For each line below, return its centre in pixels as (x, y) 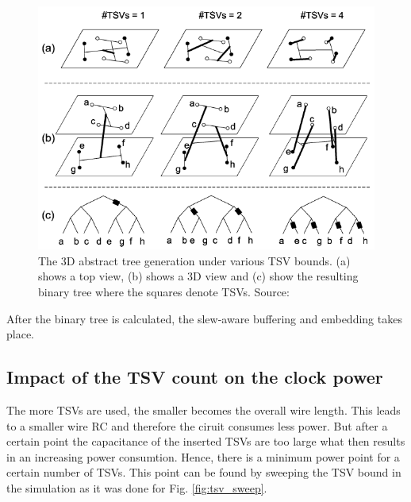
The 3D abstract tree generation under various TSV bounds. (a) (194, 260)
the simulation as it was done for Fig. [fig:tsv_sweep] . (137, 487)
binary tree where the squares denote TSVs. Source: (164, 292)
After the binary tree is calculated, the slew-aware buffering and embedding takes (204, 318)
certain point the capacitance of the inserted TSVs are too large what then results (206, 441)
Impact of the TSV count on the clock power (195, 377)
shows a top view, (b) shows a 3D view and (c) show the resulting (198, 276)
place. (20, 334)
